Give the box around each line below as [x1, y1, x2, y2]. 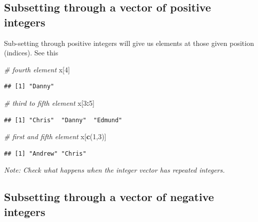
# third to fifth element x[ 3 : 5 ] [4, 97, 94, 108]
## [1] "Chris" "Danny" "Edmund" [4, 116, 122, 124]
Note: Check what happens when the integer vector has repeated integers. [4, 165, 225, 175]
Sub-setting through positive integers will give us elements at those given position [4, 37, 254, 48]
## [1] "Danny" [4, 83, 54, 90]
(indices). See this [4, 47, 58, 58]
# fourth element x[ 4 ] [4, 64, 70, 74]
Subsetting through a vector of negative [4, 189, 214, 205]
